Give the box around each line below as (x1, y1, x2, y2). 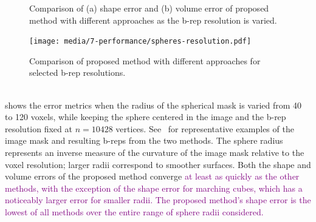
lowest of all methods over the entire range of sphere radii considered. (5, 205, 264, 218)
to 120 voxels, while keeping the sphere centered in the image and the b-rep (5, 110, 286, 123)
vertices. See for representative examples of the (115, 122, 294, 135)
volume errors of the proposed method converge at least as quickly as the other (5, 170, 300, 183)
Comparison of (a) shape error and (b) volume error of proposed (29, 2, 269, 14)
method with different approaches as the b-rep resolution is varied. (29, 13, 277, 26)
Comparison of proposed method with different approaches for (29, 54, 261, 67)
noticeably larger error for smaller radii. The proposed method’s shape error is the (5, 193, 311, 206)
